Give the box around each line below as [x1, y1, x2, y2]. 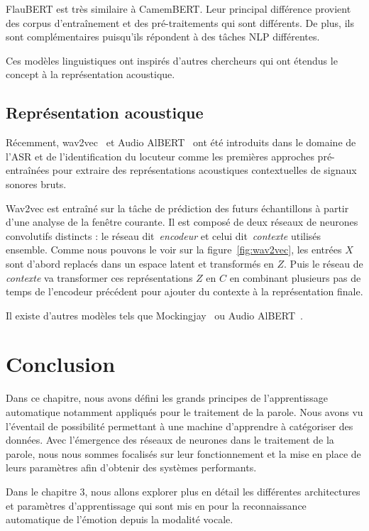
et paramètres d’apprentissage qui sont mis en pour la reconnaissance [6, 498, 307, 513]
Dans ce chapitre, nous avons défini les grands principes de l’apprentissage [6, 390, 329, 405]
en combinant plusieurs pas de [229, 270, 361, 285]
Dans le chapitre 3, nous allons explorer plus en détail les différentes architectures [6, 483, 360, 498]
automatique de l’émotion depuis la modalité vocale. [6, 512, 233, 527]
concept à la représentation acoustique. [6, 67, 175, 82]
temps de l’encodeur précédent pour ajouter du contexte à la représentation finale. [6, 284, 363, 299]
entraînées [6, 163, 50, 177]
